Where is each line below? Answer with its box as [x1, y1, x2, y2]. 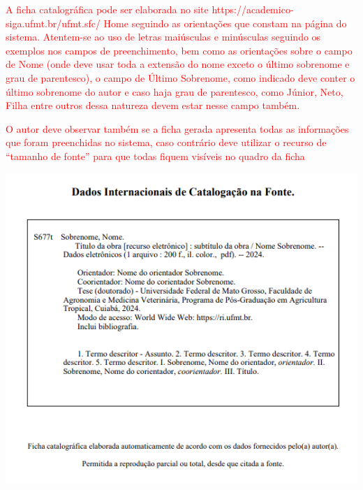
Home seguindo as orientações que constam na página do [103, 15, 347, 30]
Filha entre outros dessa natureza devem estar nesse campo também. [6, 98, 300, 113]
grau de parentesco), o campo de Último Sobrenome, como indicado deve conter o [6, 70, 355, 85]
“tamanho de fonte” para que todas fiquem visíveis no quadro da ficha [6, 148, 305, 163]
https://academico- [212, 2, 294, 16]
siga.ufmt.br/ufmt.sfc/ [6, 15, 101, 30]
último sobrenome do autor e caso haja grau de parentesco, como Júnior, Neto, [6, 84, 343, 99]
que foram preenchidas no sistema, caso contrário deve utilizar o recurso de [6, 135, 327, 150]
